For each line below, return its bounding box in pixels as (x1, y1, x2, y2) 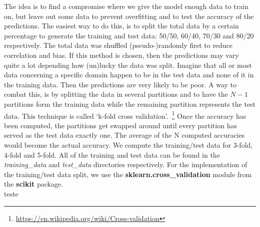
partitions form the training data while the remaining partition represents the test (4, 98, 256, 109)
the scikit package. (4, 179, 63, 189)
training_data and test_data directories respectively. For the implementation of (4, 159, 247, 170)
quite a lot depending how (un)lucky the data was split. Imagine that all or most (4, 59, 252, 70)
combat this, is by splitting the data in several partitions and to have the (4, 89, 228, 99)
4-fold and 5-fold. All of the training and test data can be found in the (4, 149, 220, 160)
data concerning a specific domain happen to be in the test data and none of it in (4, 69, 254, 80)
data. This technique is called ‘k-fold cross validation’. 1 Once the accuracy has (4, 109, 246, 121)
